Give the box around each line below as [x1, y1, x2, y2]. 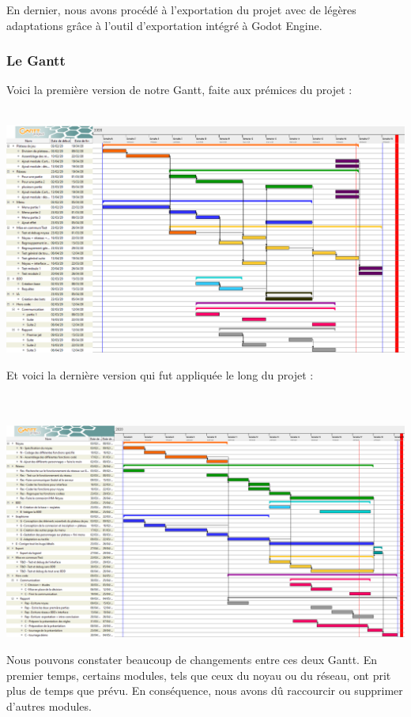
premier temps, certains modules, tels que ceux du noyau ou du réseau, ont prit [6, 666, 391, 683]
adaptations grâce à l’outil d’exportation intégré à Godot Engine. [6, 17, 322, 33]
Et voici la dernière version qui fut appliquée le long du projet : [6, 366, 314, 383]
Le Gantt [6, 51, 66, 70]
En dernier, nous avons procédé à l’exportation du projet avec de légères [6, 2, 356, 17]
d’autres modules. [6, 697, 92, 714]
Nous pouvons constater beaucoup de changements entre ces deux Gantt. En [6, 651, 377, 667]
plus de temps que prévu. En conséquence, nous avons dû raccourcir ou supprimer [6, 682, 403, 699]
